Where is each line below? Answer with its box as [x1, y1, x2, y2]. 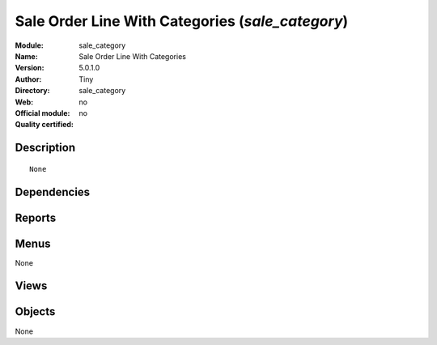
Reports [15, 211, 57, 224]
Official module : [15, 108, 70, 117]
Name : [15, 51, 38, 61]
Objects [15, 305, 56, 319]
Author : [15, 74, 42, 84]
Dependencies [15, 185, 91, 198]
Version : [15, 63, 45, 73]
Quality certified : [15, 120, 74, 130]
